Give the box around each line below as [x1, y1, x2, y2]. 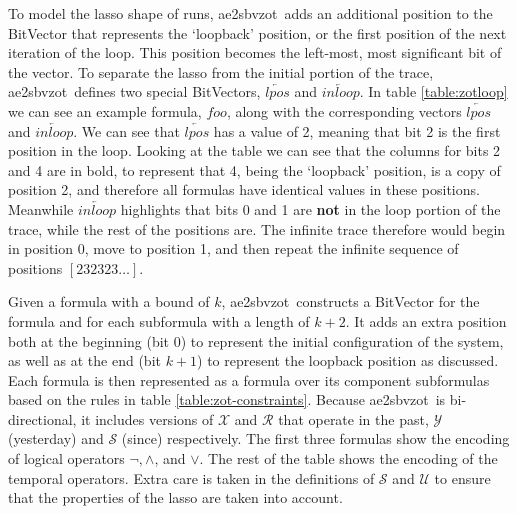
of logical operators [8, 448, 125, 469]
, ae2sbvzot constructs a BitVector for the [221, 291, 480, 312]
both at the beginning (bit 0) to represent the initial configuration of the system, [8, 330, 504, 351]
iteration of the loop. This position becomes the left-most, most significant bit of [8, 42, 502, 63]
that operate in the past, [278, 408, 429, 429]
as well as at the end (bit [8, 350, 161, 371]
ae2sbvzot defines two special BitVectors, [8, 81, 261, 102]
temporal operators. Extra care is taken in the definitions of [8, 467, 375, 488]
